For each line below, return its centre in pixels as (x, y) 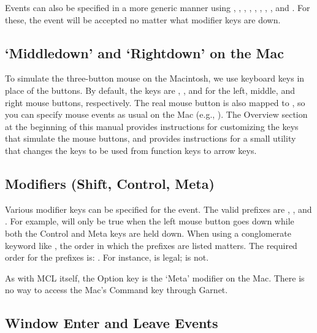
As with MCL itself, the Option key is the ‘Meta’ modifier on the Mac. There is (155, 277)
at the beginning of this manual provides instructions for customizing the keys (152, 126)
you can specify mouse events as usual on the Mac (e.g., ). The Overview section (156, 114)
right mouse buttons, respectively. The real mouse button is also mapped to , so (155, 102)
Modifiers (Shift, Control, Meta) (110, 183)
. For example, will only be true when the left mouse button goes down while (150, 221)
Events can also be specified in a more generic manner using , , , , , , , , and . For (158, 7)
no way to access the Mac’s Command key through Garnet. (116, 290)
